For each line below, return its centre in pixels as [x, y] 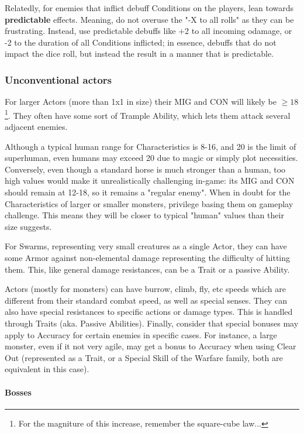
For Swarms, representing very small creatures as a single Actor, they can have [146, 246]
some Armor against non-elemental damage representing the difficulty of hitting [148, 257]
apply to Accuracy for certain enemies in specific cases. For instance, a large [141, 334]
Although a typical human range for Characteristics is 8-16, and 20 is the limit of [151, 146]
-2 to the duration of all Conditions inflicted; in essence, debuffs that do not [141, 42]
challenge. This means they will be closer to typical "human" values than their [144, 215]
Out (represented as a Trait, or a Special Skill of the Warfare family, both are [144, 357]
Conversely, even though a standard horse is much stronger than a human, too [145, 169]
